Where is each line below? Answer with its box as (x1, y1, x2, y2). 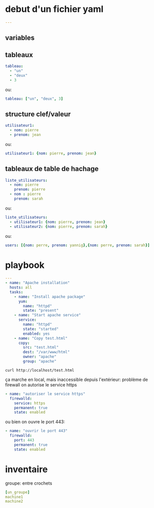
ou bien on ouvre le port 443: (5, 419, 66, 425)
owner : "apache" (23, 354, 57, 360)
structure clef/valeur (5, 110, 71, 118)
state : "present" (23, 308, 59, 313)
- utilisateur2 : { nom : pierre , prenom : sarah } (9, 224, 108, 229)
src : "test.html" (23, 345, 59, 350)
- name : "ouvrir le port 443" (5, 429, 68, 434)
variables (5, 34, 35, 42)
